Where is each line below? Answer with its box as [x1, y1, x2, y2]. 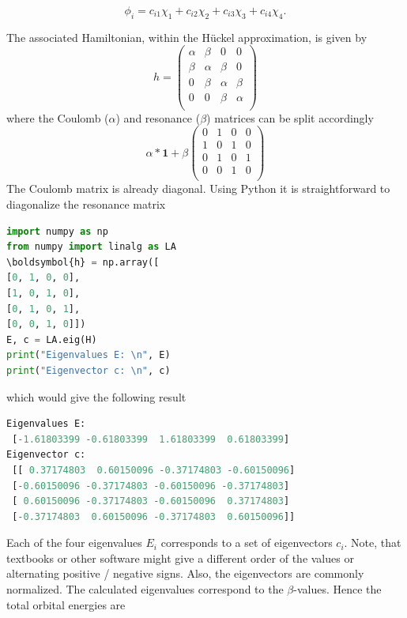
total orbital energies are [6, 596, 126, 612]
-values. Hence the [293, 581, 382, 597]
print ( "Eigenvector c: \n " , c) [6, 364, 171, 376]
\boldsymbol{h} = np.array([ [6, 256, 160, 268]
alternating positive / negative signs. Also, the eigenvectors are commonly [6, 565, 364, 582]
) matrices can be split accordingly [206, 109, 374, 126]
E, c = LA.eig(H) [6, 333, 97, 345]
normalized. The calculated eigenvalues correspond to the [6, 581, 284, 597]
